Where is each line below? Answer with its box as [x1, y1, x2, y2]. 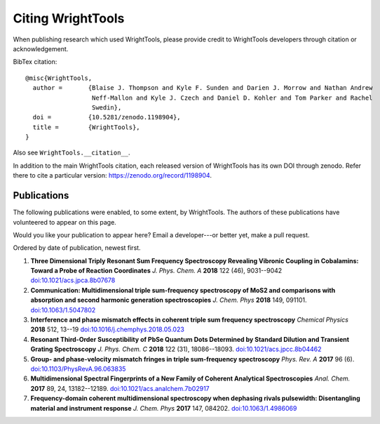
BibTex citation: [13, 58, 57, 66]
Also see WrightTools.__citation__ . [13, 148, 130, 157]
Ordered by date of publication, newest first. [13, 244, 141, 252]
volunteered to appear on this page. [13, 218, 117, 226]
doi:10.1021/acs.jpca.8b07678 [30, 276, 116, 284]
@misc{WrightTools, [25, 74, 93, 82]
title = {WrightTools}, [32, 123, 140, 131]
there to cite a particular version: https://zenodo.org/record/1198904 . [13, 171, 212, 180]
